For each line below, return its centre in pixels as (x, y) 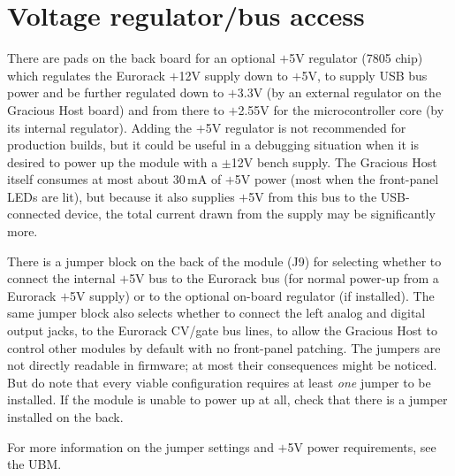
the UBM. (34, 464)
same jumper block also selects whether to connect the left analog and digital (216, 313)
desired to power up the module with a (113, 161)
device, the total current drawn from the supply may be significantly (250, 214)
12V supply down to (233, 75)
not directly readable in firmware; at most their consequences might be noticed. (222, 365)
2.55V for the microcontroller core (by (341, 109)
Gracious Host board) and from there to (116, 109)
